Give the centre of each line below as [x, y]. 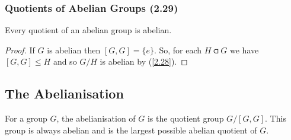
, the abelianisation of [96, 118]
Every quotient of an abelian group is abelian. [88, 30]
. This [276, 118]
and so [65, 61]
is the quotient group [186, 118]
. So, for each [178, 50]
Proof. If [20, 50]
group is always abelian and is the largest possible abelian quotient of [131, 130]
